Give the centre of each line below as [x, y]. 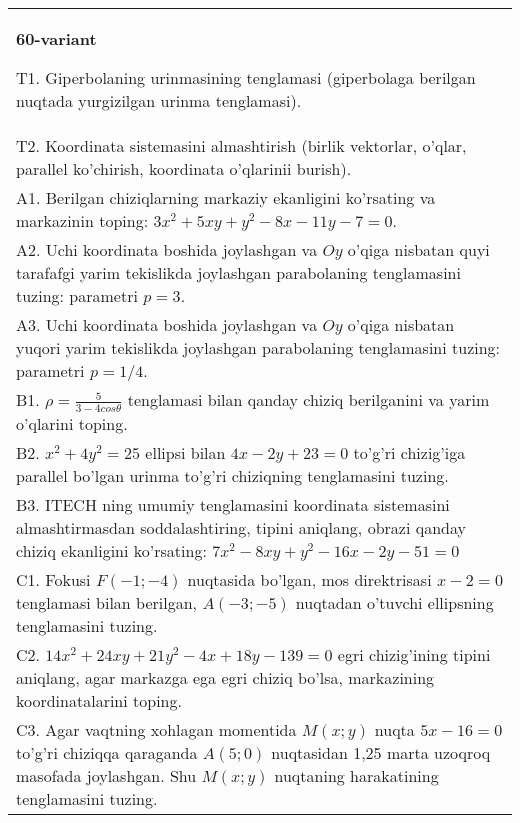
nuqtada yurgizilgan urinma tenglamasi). [159, 100]
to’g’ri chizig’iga [409, 452]
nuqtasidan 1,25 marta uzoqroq [381, 752]
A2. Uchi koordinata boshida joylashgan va [167, 249]
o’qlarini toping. [72, 423]
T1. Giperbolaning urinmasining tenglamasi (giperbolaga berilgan [246, 77]
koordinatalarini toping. [99, 700]
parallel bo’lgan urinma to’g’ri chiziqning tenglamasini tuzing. [232, 475]
